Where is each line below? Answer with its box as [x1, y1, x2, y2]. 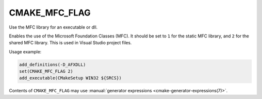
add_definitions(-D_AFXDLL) [19, 62, 86, 67]
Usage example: [9, 49, 42, 54]
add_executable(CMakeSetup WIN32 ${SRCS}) [19, 75, 122, 81]
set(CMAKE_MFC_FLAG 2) [19, 68, 73, 74]
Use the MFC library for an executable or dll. [9, 24, 98, 30]
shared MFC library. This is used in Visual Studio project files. [9, 40, 132, 46]
